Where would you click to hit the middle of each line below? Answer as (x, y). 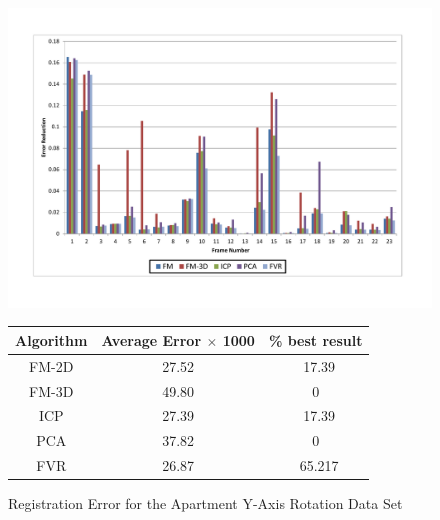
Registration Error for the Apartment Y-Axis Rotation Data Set (205, 503)
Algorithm (51, 339)
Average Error (151, 339)
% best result (315, 339)
